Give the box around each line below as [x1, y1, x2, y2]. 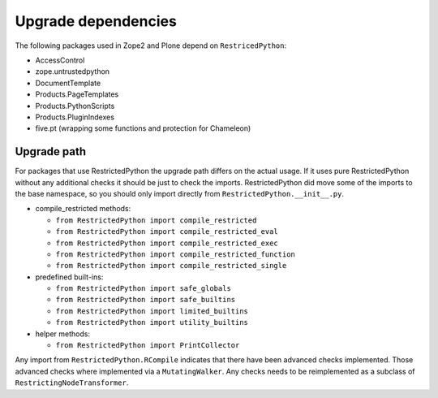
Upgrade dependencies [15, 12, 178, 30]
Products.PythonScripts [35, 101, 115, 110]
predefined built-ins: [35, 272, 104, 282]
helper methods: [35, 329, 91, 339]
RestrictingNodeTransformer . [15, 378, 129, 387]
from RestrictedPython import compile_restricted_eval [55, 227, 279, 236]
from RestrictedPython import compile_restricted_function [55, 249, 296, 259]
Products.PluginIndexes [35, 112, 115, 122]
